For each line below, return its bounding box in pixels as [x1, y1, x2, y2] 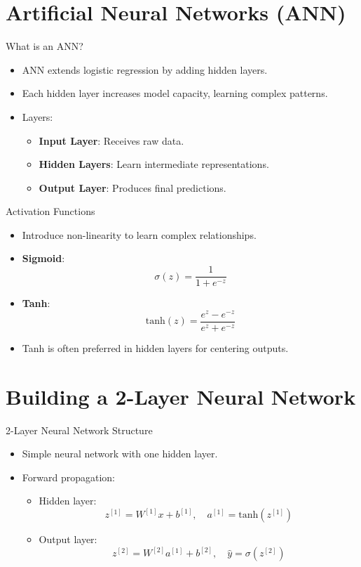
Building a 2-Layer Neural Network [6, 382, 356, 410]
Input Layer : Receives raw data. [39, 133, 184, 148]
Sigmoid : [22, 251, 65, 266]
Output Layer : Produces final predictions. [39, 180, 226, 195]
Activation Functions [6, 204, 95, 219]
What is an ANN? [6, 39, 83, 53]
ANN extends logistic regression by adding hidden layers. [22, 62, 268, 77]
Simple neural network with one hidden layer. [22, 446, 218, 461]
